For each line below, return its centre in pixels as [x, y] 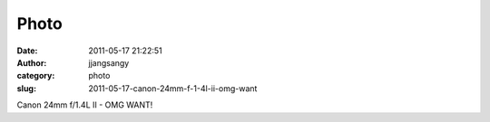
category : [36, 76]
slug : [26, 88]
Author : [32, 62]
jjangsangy [109, 62]
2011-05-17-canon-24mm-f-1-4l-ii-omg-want [173, 88]
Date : [27, 51]
